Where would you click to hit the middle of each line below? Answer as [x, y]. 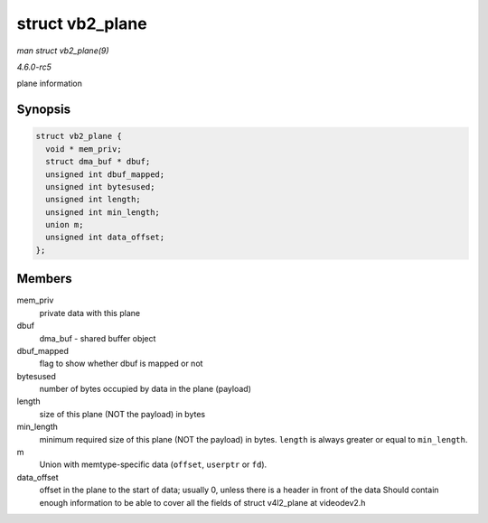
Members [44, 279]
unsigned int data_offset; [105, 238]
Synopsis [44, 110]
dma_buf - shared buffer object [98, 338]
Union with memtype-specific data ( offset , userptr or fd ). [153, 464]
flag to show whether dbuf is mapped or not [121, 364]
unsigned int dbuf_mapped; [105, 174]
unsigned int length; [94, 200]
